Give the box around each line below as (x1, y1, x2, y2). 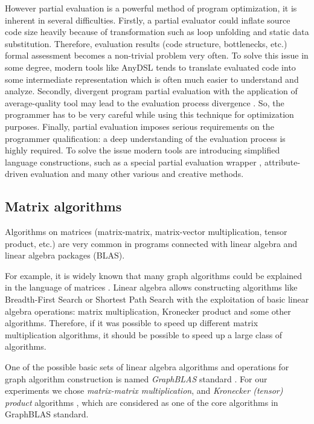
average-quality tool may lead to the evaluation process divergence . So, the (5, 96, 284, 109)
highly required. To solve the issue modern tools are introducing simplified (5, 144, 280, 156)
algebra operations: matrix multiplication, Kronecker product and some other (5, 304, 291, 317)
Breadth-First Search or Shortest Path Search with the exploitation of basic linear (5, 293, 309, 306)
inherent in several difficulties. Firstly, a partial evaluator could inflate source (5, 13, 290, 26)
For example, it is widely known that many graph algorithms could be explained (5, 269, 303, 281)
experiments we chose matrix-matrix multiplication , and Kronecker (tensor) (5, 384, 283, 397)
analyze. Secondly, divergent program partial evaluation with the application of (5, 85, 298, 97)
